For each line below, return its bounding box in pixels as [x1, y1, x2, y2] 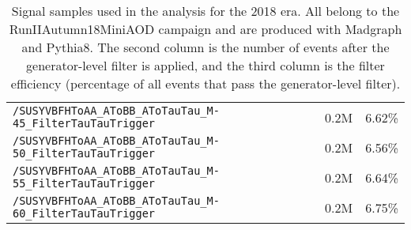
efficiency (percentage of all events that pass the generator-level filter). [10, 74, 401, 92]
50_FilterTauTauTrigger [13, 147, 156, 160]
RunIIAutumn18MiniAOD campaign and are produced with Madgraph [9, 20, 402, 38]
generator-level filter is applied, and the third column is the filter [26, 56, 385, 74]
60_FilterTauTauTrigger [13, 207, 156, 220]
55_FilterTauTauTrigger [13, 177, 156, 190]
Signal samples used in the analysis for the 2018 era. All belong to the [11, 2, 400, 20]
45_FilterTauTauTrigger [13, 117, 156, 130]
